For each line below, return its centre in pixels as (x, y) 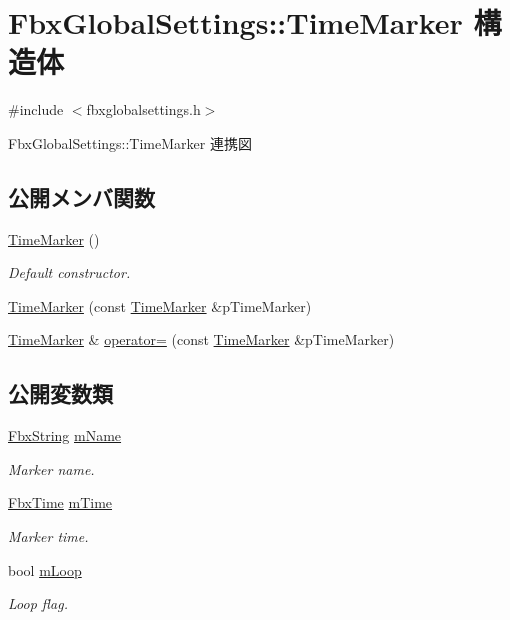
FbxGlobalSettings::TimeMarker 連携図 (130, 142)
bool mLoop (45, 569)
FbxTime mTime (60, 502)
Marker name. (51, 468)
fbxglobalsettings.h (143, 109)
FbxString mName (65, 435)
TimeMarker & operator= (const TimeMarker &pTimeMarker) (201, 339)
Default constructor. (69, 272)
